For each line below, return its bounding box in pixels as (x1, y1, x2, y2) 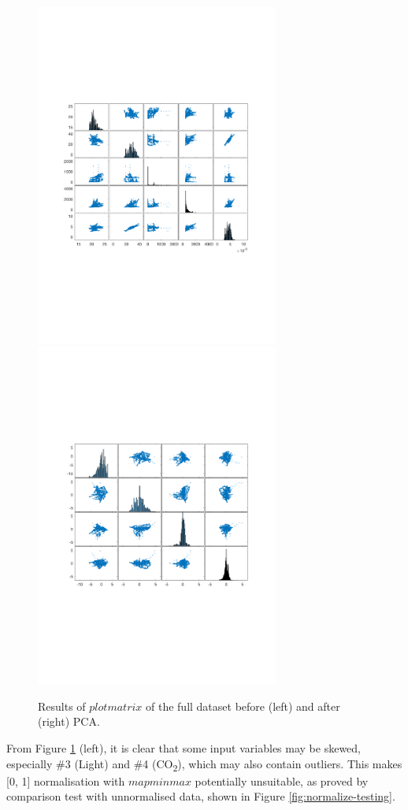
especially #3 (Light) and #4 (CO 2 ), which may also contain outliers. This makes (6, 755, 402, 774)
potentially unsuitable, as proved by (195, 772, 369, 789)
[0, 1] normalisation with (6, 772, 125, 789)
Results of (38, 697, 86, 714)
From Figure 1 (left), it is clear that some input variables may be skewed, (6, 740, 361, 756)
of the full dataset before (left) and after (146, 697, 340, 714)
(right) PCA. (38, 713, 100, 730)
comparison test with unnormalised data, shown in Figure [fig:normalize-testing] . (6, 788, 395, 804)
